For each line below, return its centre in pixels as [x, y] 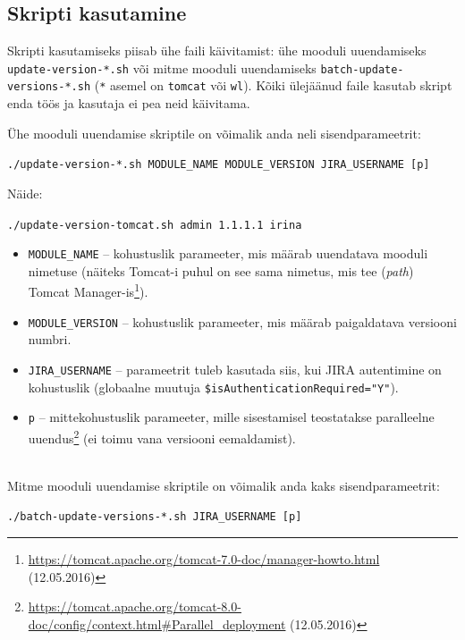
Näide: [25, 193]
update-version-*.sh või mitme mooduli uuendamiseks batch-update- [206, 67]
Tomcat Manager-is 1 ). [88, 291]
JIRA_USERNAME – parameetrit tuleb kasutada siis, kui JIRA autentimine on [235, 369]
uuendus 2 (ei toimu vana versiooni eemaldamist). [162, 436]
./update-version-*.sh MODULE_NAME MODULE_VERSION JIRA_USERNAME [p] [219, 165]
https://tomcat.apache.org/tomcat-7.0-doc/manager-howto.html [204, 559]
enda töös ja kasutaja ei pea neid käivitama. [129, 103]
